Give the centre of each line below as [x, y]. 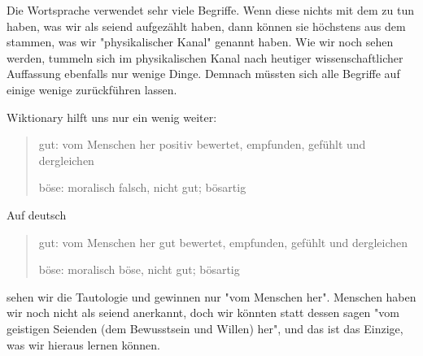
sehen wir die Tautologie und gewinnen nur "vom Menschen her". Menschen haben [211, 296]
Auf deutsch [37, 214]
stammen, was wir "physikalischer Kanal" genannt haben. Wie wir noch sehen [200, 42]
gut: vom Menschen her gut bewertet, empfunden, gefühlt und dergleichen [223, 242]
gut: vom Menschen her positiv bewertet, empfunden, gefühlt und [202, 144]
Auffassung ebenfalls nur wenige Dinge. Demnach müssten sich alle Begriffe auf [203, 74]
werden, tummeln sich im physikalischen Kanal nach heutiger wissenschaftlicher [205, 57]
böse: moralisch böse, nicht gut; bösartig [139, 269]
